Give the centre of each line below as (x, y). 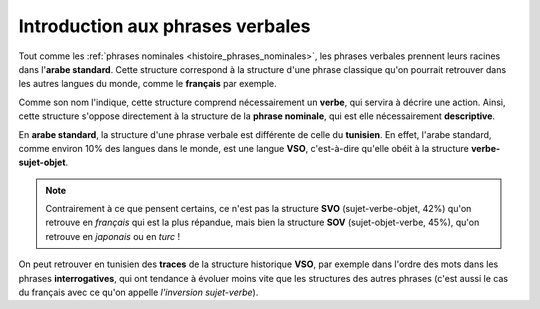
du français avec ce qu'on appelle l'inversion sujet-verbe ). (138, 292)
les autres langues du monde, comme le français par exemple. (147, 84)
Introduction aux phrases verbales (164, 26)
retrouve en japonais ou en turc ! (113, 236)
